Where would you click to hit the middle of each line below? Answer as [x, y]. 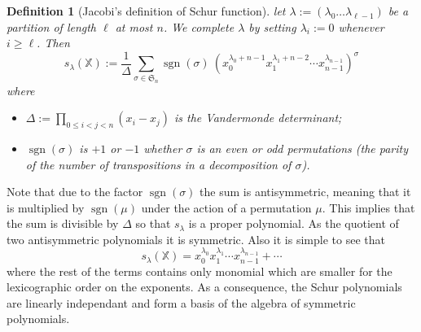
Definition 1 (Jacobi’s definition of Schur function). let [146, 11]
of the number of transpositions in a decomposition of [158, 164]
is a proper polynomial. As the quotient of [294, 223]
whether [163, 148]
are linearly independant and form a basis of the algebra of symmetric [181, 302]
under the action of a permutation [226, 207]
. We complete [199, 26]
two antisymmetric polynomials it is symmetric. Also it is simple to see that [196, 239]
